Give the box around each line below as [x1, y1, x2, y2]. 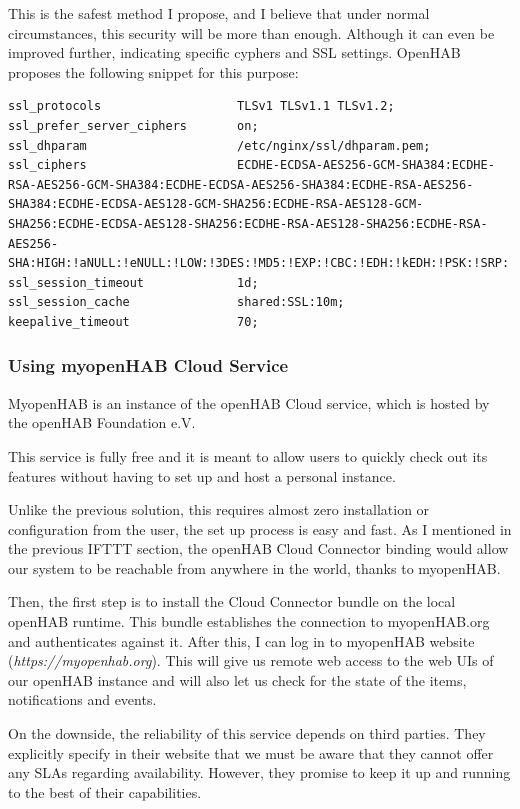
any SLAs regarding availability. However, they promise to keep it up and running [8, 762, 511, 783]
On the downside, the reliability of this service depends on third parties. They [8, 723, 486, 744]
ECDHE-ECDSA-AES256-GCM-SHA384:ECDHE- [237, 158, 495, 173]
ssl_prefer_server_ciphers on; [8, 118, 259, 133]
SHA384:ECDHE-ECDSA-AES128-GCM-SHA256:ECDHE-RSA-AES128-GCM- [8, 197, 424, 212]
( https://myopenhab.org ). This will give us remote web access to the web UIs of [8, 650, 494, 671]
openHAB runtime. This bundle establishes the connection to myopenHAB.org [8, 611, 490, 632]
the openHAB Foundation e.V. [8, 412, 196, 433]
